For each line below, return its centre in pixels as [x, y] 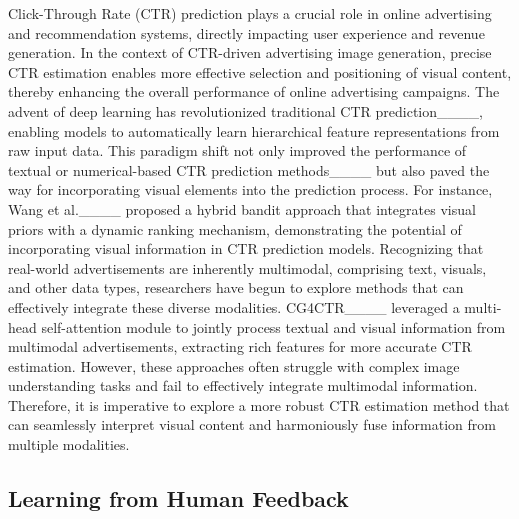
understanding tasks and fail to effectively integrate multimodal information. [243, 385]
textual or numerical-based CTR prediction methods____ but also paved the [249, 169]
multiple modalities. [69, 444]
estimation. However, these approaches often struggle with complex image [234, 365]
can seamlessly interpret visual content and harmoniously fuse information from [252, 424]
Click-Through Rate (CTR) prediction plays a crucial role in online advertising [250, 13]
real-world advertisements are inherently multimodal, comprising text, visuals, [247, 267]
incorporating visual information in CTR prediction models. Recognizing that [246, 248]
